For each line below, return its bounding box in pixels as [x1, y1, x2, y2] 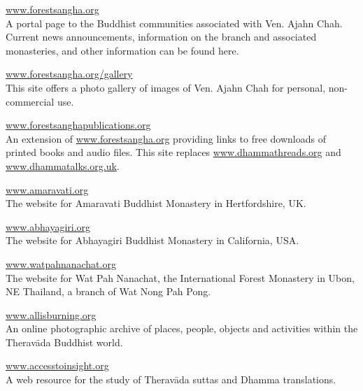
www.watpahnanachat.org [6, 256, 116, 271]
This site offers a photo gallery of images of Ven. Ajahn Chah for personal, [6, 80, 326, 94]
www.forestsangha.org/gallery [6, 66, 133, 81]
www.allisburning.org [6, 307, 97, 322]
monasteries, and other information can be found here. [6, 43, 239, 57]
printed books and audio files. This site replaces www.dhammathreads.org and [6, 145, 341, 159]
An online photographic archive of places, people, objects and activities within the [6, 321, 358, 336]
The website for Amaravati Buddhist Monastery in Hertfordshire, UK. [6, 196, 306, 211]
